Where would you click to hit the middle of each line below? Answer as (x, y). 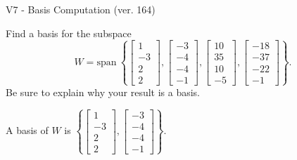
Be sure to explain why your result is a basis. (103, 92)
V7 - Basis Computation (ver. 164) (81, 9)
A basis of (27, 130)
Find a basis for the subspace (69, 33)
